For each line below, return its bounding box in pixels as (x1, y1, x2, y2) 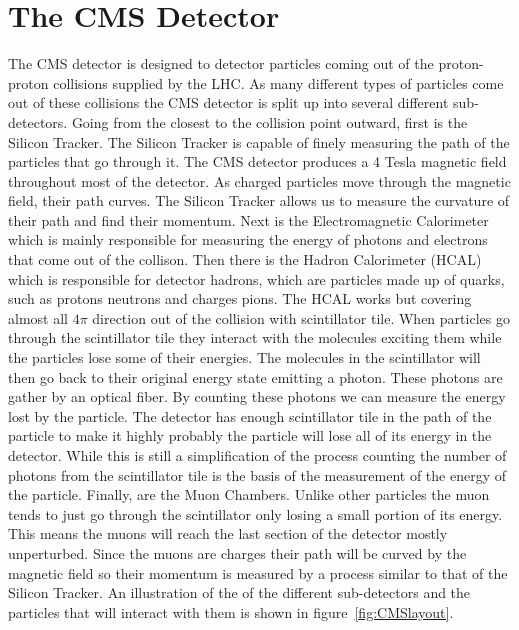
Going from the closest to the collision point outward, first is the (71, 111, 468, 132)
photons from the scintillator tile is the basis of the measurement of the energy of (8, 464, 506, 485)
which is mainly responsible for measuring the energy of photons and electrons (8, 229, 488, 250)
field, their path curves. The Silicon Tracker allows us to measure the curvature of (8, 190, 510, 211)
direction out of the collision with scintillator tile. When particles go (92, 307, 510, 328)
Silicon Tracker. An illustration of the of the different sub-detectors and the (8, 582, 471, 603)
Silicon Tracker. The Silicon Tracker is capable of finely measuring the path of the (8, 131, 510, 152)
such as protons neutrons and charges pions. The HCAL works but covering (8, 288, 472, 309)
